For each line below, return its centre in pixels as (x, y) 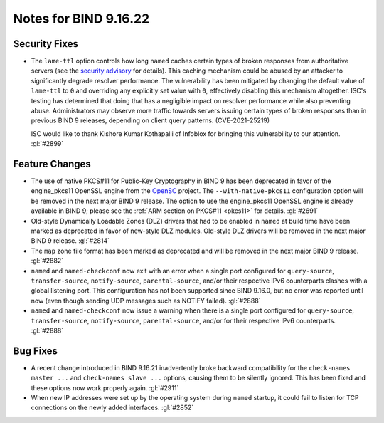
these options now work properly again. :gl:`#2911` (105, 387)
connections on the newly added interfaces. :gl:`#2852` (112, 408)
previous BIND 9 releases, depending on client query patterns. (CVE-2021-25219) (150, 120)
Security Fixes (46, 44)
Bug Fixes (36, 351)
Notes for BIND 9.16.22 (81, 19)
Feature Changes (52, 164)
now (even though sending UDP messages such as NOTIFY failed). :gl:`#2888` (146, 301)
